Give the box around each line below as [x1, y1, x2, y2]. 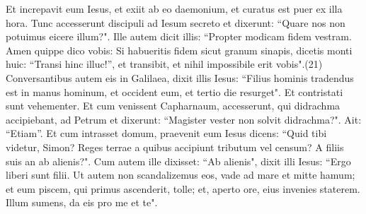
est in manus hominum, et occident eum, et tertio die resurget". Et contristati [6, 84, 343, 99]
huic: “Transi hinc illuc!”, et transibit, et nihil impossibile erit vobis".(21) [6, 57, 323, 71]
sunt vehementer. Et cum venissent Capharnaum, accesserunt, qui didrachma [6, 98, 341, 113]
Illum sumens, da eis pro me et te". [6, 195, 158, 210]
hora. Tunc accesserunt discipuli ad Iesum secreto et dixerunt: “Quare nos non [6, 15, 345, 30]
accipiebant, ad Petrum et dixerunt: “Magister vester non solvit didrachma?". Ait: [6, 112, 362, 126]
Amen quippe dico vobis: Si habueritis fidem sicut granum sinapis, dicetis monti [6, 42, 353, 57]
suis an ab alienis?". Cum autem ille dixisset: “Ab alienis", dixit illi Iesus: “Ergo [6, 153, 351, 168]
